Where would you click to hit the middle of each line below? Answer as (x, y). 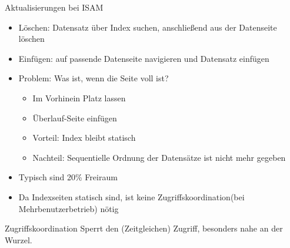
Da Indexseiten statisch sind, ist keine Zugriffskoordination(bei (131, 196)
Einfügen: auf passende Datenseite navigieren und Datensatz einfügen (144, 58)
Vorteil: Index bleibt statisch (84, 138)
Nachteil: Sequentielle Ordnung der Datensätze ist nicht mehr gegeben (159, 157)
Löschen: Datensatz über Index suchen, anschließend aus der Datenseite (148, 27)
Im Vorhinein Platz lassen (79, 97)
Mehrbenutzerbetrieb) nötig (69, 208)
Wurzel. (19, 239)
